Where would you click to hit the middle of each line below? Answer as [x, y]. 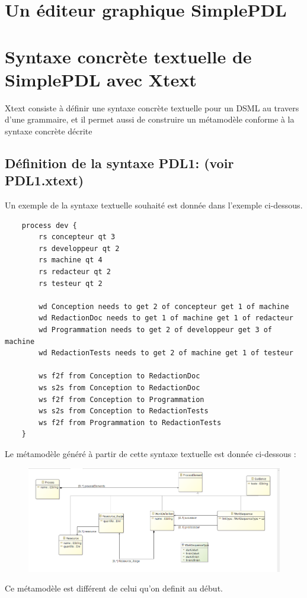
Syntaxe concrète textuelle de [128, 56]
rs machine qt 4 [71, 260]
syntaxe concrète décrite [49, 131]
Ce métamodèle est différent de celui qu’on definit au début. [114, 588]
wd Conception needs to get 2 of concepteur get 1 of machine [164, 306]
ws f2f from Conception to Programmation [121, 399]
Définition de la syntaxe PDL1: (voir [119, 163]
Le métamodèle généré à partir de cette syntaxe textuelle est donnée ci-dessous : [151, 453]
